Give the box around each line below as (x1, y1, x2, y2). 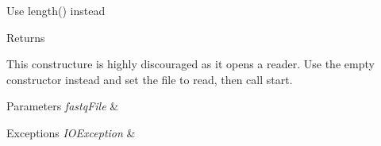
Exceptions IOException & (6, 124, 136, 140)
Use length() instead (6, 2, 106, 18)
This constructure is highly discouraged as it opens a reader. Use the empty (6, 56, 375, 72)
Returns (6, 29, 45, 45)
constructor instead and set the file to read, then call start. (6, 71, 293, 87)
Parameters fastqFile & (6, 98, 119, 114)
